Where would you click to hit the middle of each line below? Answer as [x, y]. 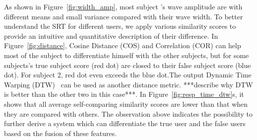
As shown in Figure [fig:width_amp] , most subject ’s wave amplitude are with [123, 6]
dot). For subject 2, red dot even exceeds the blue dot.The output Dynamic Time [128, 75]
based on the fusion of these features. [61, 133]
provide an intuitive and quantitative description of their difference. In [111, 35]
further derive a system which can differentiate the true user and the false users [125, 123]
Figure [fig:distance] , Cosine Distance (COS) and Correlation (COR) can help [123, 45]
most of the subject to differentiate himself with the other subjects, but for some [127, 55]
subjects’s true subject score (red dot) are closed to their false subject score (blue [128, 65]
